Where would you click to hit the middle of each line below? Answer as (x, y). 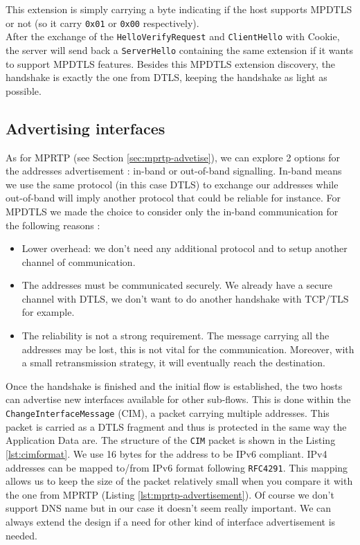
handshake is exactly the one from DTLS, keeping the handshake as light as (166, 77)
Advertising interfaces (85, 128)
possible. (24, 90)
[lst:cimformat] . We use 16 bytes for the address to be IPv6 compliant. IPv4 (166, 453)
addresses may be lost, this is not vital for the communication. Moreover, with (188, 349)
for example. (48, 312)
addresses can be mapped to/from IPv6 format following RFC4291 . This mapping (177, 467)
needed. (21, 535)
